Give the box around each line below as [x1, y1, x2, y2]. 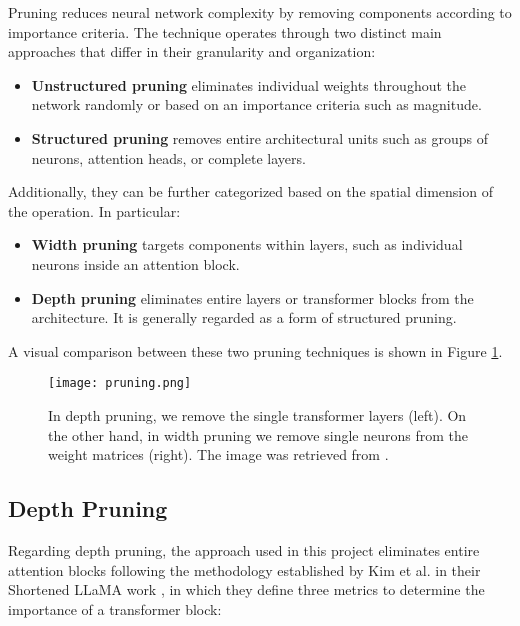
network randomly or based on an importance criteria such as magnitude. [31, 94, 482, 115]
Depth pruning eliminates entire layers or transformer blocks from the [31, 287, 474, 308]
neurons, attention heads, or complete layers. [31, 147, 306, 168]
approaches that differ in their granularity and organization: [8, 41, 376, 62]
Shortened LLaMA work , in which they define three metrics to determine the [8, 579, 485, 600]
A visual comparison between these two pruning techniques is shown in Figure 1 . [8, 340, 503, 361]
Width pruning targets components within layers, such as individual [31, 234, 463, 255]
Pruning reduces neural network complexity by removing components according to [8, 2, 512, 22]
